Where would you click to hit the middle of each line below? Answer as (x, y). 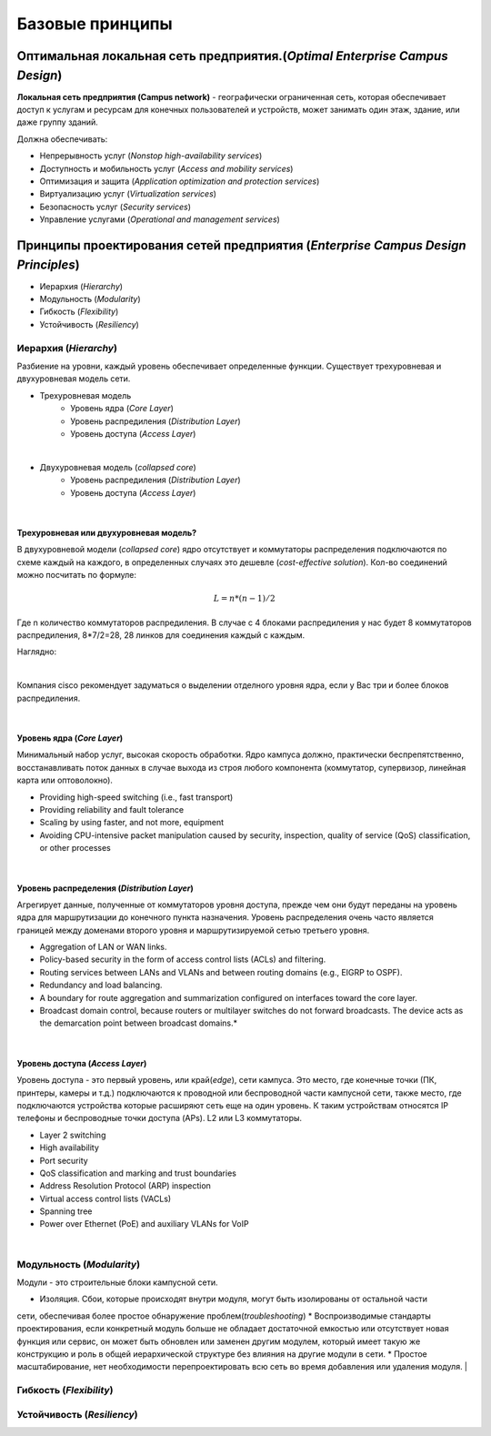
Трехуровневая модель (85, 395)
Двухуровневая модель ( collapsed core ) (118, 467)
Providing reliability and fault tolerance (112, 809)
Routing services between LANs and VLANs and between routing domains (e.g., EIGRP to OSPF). (221, 972)
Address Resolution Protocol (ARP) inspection (125, 1186)
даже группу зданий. (58, 122)
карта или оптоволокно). (65, 780)
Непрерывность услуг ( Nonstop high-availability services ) (151, 156)
